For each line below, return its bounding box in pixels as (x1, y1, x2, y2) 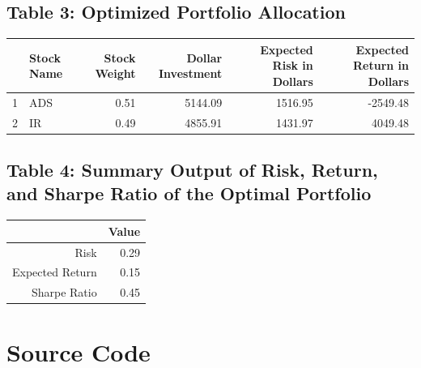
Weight (95, 65, 136, 82)
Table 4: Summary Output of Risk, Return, (6, 157, 378, 182)
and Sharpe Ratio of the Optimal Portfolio (6, 181, 372, 206)
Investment (159, 65, 223, 82)
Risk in (272, 57, 313, 74)
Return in (352, 57, 409, 74)
